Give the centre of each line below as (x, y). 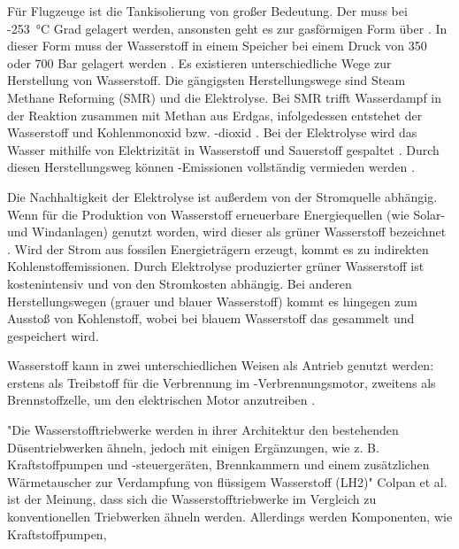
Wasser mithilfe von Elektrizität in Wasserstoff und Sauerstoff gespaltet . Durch (223, 149)
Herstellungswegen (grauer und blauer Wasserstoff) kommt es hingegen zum (212, 301)
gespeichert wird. (53, 335)
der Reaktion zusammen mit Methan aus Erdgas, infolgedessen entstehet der (215, 115)
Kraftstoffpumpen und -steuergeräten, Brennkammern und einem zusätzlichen (218, 464)
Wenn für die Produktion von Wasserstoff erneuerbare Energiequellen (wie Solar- (226, 214)
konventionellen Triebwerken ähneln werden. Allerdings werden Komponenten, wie (230, 517)
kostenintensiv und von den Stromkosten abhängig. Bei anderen (180, 283)
